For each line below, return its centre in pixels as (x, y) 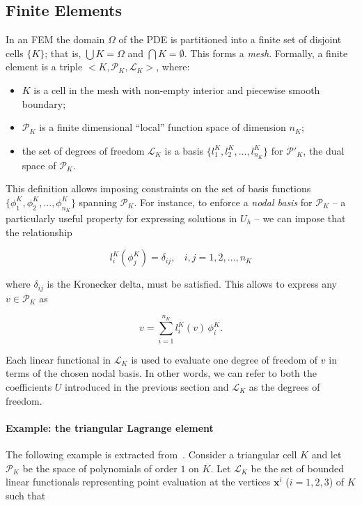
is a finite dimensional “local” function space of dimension (163, 127)
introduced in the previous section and (147, 386)
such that (26, 495)
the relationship (39, 232)
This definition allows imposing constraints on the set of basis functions (158, 188)
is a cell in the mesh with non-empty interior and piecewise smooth (177, 90)
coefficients (29, 386)
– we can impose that (300, 218)
